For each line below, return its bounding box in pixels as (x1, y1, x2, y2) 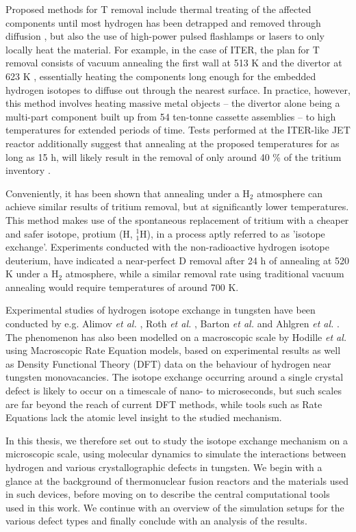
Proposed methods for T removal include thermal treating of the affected (5, 2, 311, 16)
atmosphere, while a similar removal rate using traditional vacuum (65, 266, 344, 281)
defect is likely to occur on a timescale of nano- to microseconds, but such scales (5, 383, 342, 398)
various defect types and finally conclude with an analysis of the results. (5, 514, 307, 528)
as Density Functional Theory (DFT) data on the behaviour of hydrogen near (5, 356, 331, 370)
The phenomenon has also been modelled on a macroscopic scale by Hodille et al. (5, 329, 347, 344)
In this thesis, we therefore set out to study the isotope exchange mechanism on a (5, 433, 348, 447)
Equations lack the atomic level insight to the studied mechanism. (5, 410, 282, 425)
